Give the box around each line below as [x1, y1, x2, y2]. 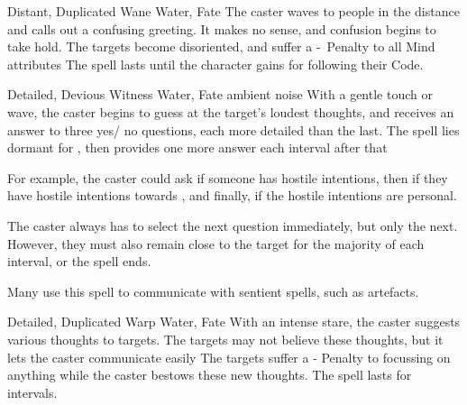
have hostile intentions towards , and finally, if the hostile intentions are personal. [7, 186, 457, 205]
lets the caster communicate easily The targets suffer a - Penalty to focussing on [7, 347, 451, 366]
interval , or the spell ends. [7, 252, 151, 271]
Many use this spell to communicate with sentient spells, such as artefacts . [7, 281, 419, 300]
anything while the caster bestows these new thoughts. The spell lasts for [7, 365, 412, 384]
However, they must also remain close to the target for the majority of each [7, 234, 425, 253]
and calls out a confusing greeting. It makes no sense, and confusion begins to [7, 19, 436, 38]
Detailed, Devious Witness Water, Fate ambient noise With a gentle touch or [7, 85, 433, 104]
